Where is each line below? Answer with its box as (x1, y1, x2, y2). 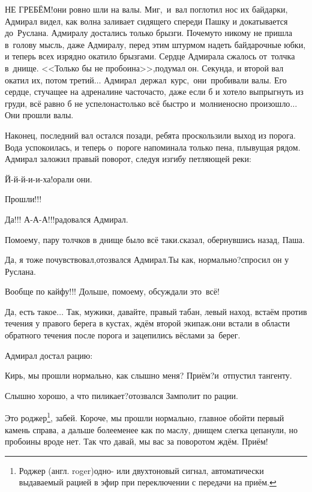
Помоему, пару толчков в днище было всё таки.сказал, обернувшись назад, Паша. (5, 233, 305, 245)
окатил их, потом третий (5, 73, 94, 86)
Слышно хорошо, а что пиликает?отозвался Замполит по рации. (5, 389, 238, 401)
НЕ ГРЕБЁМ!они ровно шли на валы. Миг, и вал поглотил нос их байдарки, (5, 3, 288, 15)
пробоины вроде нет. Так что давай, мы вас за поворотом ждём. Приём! (5, 435, 268, 448)
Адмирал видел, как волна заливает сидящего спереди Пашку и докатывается (5, 14, 288, 27)
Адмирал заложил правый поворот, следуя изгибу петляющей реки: (5, 152, 251, 165)
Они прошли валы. (5, 109, 74, 121)
